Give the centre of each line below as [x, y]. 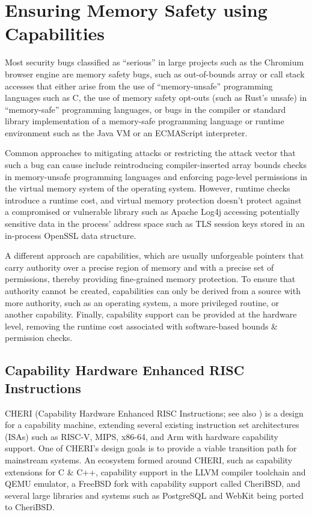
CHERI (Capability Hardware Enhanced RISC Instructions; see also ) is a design [154, 413]
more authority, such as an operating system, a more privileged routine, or [142, 302]
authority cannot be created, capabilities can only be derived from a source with [153, 291]
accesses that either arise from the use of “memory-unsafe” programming [139, 86]
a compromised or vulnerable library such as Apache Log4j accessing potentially [152, 212]
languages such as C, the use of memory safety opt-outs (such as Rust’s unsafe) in [156, 98]
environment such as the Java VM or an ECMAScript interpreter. [126, 132]
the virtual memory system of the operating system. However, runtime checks [148, 188]
